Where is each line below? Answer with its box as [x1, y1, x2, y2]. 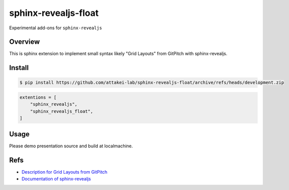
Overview [9, 38, 40, 46]
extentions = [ [19, 95, 57, 100]
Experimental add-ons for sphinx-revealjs [9, 25, 102, 31]
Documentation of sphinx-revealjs [21, 176, 91, 182]
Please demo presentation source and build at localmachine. [9, 143, 133, 149]
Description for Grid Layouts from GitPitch [21, 169, 108, 175]
